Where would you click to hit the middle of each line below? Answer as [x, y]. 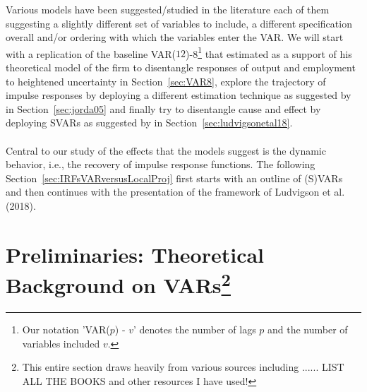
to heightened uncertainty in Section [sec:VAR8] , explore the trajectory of [166, 81]
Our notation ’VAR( [66, 329]
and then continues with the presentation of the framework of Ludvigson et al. [175, 192]
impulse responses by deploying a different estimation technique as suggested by [179, 95]
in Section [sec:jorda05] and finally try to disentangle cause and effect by [163, 108]
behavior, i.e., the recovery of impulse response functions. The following [161, 164]
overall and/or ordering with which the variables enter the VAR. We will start [175, 37]
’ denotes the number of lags [195, 329]
